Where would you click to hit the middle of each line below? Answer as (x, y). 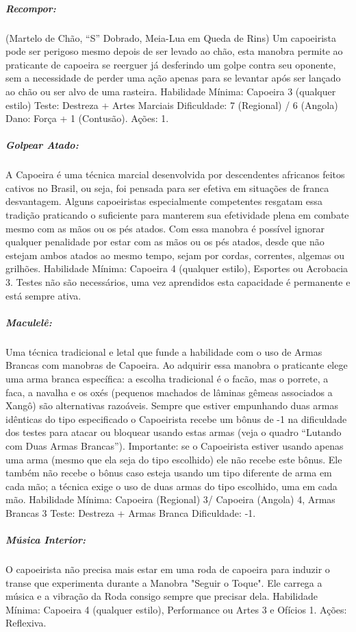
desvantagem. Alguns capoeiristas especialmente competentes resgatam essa (164, 201)
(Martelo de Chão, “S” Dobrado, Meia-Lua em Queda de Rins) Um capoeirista (171, 37)
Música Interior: (46, 540)
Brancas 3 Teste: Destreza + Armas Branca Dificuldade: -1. (131, 512)
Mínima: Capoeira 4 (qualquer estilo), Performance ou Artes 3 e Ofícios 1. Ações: (176, 609)
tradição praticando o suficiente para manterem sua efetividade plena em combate (177, 215)
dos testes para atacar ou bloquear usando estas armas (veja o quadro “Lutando (174, 432)
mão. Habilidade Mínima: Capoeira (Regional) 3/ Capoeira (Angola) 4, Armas (170, 499)
